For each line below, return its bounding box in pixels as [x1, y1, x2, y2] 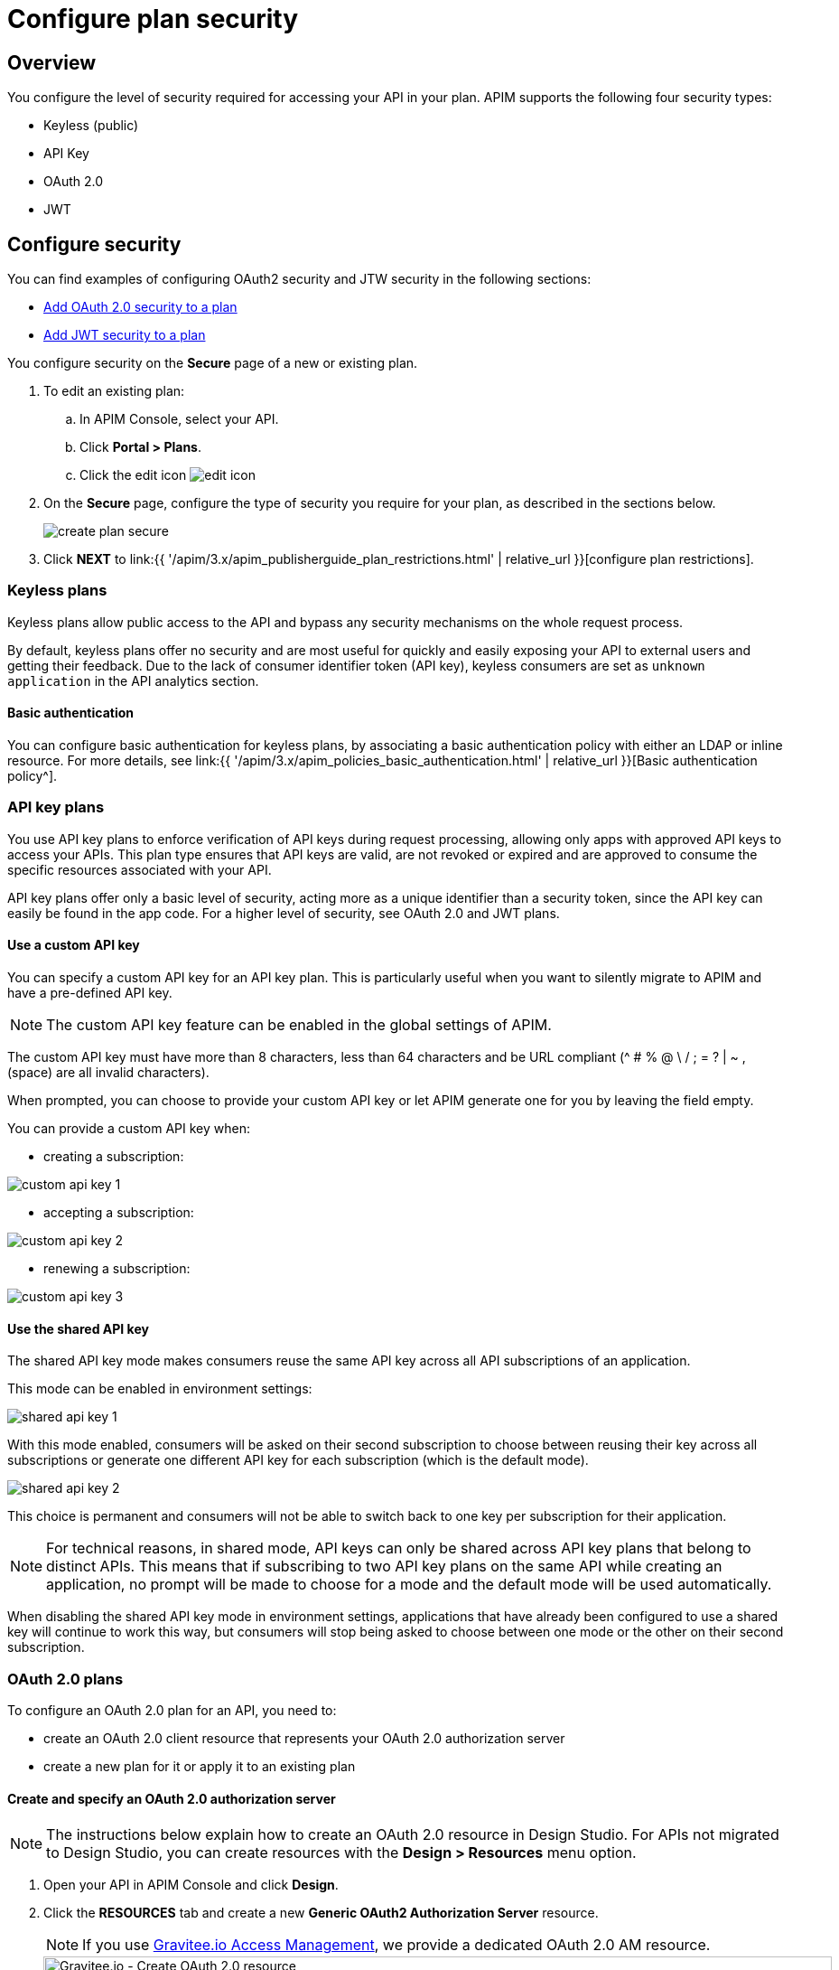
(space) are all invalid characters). [7, 1064, 210, 1080]
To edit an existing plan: [43, 383, 185, 399]
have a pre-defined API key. [7, 984, 172, 1000]
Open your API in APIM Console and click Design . [43, 1877, 339, 1893]
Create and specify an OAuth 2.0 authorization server [7, 1790, 336, 1806]
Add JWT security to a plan [43, 327, 206, 343]
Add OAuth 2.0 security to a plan [43, 299, 238, 315]
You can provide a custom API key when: [7, 1120, 250, 1136]
